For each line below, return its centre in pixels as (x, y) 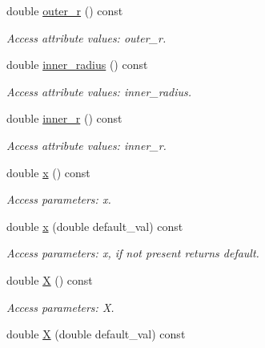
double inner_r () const (64, 118)
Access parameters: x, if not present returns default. (133, 253)
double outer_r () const (65, 10)
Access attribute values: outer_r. (86, 37)
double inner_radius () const (77, 65)
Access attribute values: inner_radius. (99, 91)
